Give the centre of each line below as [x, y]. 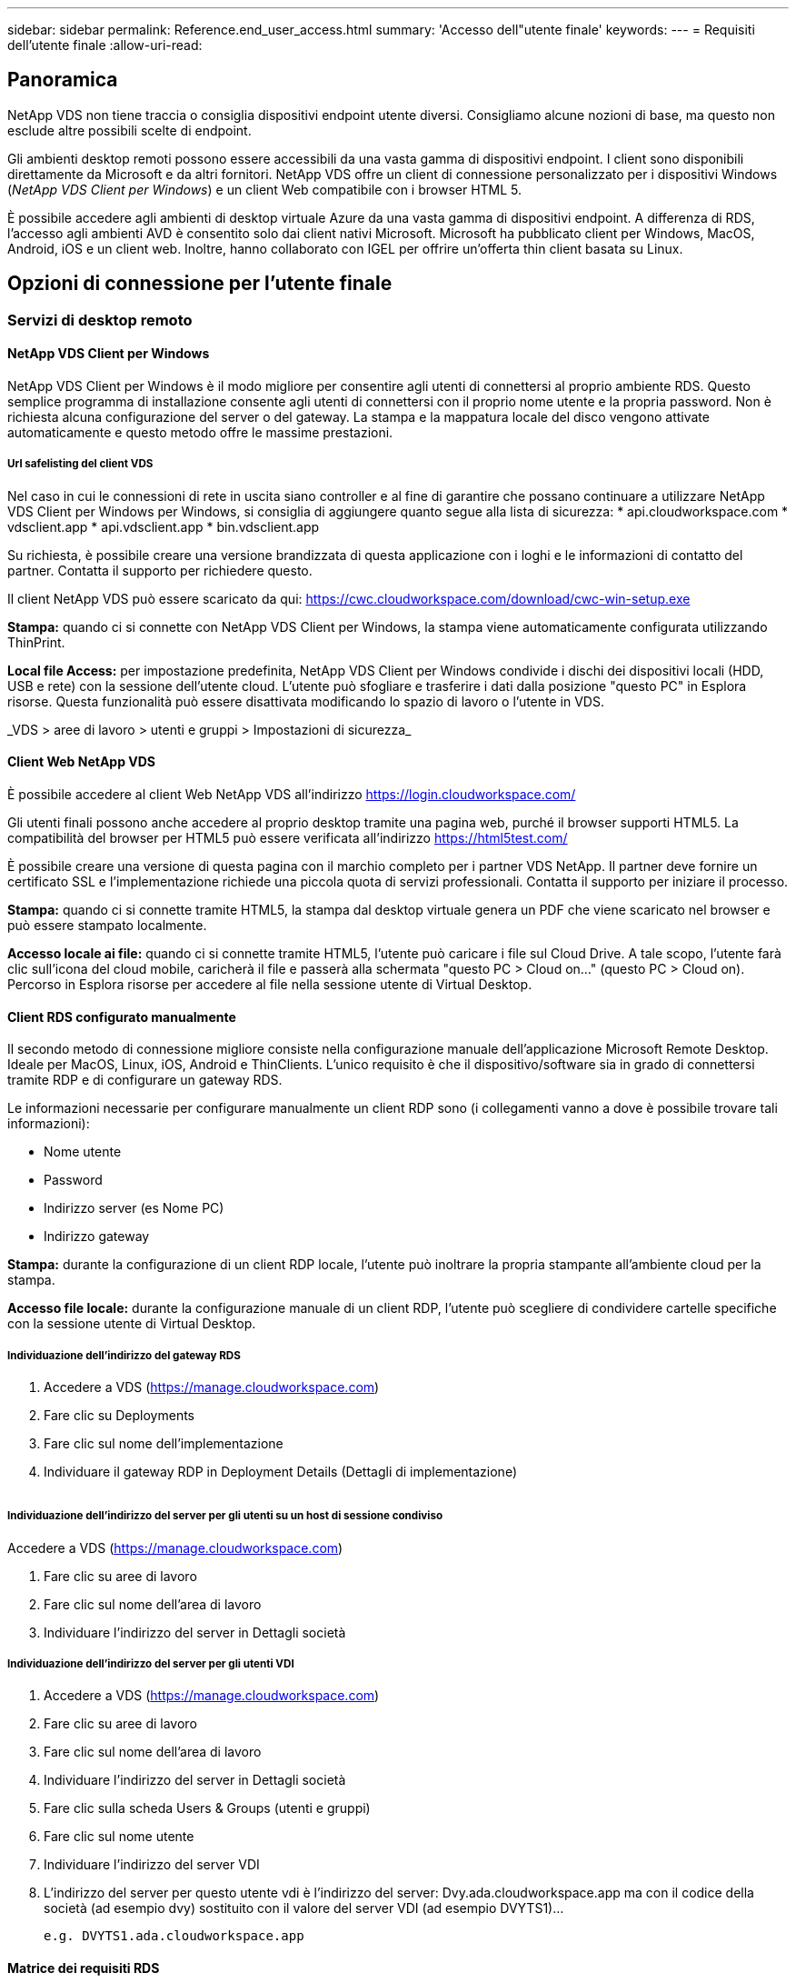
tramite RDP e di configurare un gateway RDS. [145, 1080]
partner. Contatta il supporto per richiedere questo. [160, 570]
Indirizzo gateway [97, 1237]
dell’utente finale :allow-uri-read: [105, 45]
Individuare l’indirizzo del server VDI [152, 1865]
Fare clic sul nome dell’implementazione [164, 1443]
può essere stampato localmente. [107, 925]
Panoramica [63, 80]
